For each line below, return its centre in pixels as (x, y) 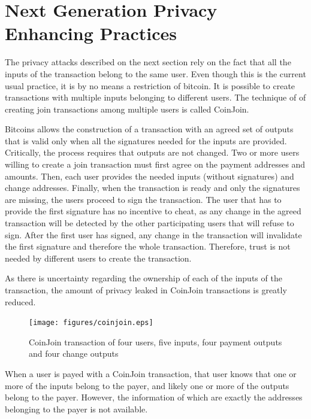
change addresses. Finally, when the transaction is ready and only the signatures (153, 188)
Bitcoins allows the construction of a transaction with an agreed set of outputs (149, 129)
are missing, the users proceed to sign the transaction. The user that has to (143, 199)
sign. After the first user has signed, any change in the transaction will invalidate (153, 234)
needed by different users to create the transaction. (98, 258)
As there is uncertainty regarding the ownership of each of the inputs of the (144, 278)
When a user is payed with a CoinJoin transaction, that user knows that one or (151, 374)
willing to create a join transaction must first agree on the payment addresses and (155, 164)
